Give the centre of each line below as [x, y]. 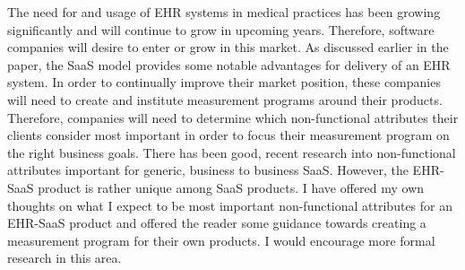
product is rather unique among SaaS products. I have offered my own [231, 187]
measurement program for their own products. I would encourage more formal [221, 240]
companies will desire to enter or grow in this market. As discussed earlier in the [228, 47]
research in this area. [65, 258]
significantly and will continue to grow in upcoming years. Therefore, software [221, 29]
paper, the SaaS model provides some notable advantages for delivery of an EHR [229, 64]
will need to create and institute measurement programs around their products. [225, 99]
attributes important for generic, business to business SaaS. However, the [208, 170]
